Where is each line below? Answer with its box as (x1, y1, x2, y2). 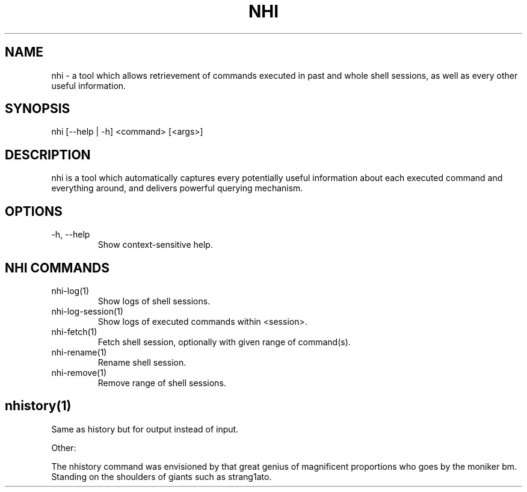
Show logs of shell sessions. (97, 295, 211, 306)
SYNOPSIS (5, 101, 70, 117)
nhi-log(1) (51, 285, 90, 296)
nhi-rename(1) (51, 346, 107, 357)
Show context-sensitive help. (97, 239, 213, 250)
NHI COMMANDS (5, 260, 110, 275)
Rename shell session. (97, 357, 186, 367)
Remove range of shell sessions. (97, 377, 226, 388)
